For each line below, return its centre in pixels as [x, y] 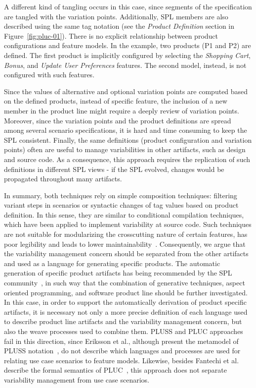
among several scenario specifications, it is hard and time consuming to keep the [126, 130]
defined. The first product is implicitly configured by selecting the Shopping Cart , [127, 55]
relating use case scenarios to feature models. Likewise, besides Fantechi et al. [122, 360]
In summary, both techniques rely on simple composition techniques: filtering [121, 195]
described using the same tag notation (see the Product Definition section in [119, 26]
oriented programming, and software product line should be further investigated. [126, 292]
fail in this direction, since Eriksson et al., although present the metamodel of [121, 341]
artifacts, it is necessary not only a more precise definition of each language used [126, 311]
